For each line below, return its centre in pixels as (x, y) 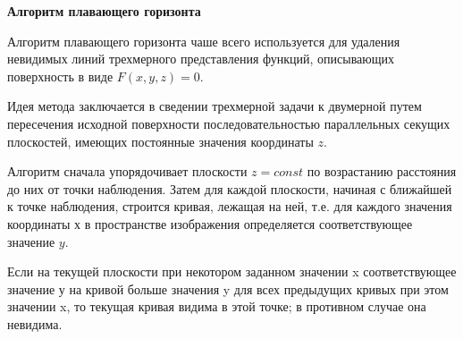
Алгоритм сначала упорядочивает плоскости (127, 171)
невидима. (35, 323)
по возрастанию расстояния (382, 171)
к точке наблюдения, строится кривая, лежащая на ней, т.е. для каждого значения (230, 206)
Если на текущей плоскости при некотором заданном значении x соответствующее (232, 271)
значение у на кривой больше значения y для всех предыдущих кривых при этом (228, 288)
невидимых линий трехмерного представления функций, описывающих (201, 59)
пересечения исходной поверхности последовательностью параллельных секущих (229, 123)
